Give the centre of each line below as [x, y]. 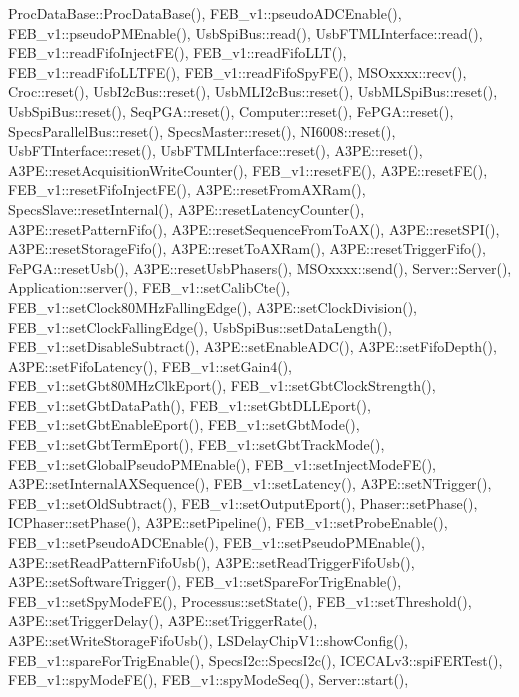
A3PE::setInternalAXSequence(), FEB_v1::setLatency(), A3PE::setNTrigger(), [250, 483]
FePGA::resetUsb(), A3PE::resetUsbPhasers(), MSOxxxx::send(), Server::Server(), [260, 267]
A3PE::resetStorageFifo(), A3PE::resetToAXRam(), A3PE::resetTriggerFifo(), [247, 248]
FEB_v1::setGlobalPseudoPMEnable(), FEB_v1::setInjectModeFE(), [222, 463]
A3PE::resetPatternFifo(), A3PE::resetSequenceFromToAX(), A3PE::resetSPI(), [254, 228]
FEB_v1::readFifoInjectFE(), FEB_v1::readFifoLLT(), [177, 52]
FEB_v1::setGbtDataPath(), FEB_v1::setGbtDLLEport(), [189, 404]
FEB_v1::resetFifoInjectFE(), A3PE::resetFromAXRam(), [187, 189]
